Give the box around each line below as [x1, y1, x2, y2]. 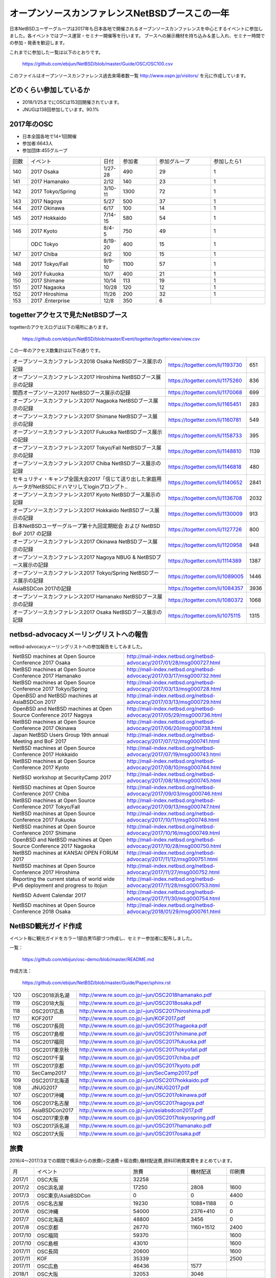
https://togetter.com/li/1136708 [168, 494, 242, 501]
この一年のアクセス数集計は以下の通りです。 [9, 348, 103, 354]
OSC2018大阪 [31, 999, 65, 1007]
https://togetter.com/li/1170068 [168, 389, 242, 396]
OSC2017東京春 [31, 1114, 70, 1122]
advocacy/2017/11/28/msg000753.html [127, 882, 220, 889]
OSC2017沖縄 [31, 1091, 64, 1099]
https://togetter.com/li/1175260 [168, 377, 242, 384]
